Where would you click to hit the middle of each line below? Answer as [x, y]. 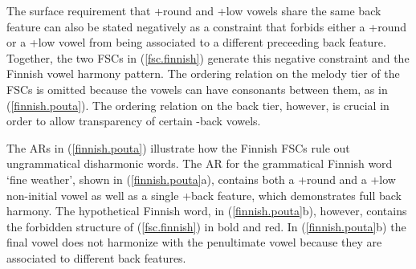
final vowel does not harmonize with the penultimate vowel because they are [194, 242]
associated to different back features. [96, 257]
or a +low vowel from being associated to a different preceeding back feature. [196, 42]
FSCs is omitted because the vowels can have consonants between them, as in [197, 89]
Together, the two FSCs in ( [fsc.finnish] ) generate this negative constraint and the [208, 57]
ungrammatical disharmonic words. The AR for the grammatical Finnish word [200, 163]
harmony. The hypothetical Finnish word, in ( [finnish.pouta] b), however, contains [207, 211]
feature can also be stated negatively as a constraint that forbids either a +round [206, 26]
